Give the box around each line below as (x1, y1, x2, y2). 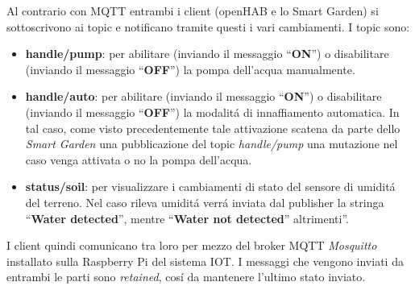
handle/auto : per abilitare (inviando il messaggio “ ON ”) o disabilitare (25, 88, 382, 105)
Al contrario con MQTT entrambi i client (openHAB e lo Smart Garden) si (6, 2, 379, 19)
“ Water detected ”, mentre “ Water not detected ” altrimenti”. (25, 209, 349, 226)
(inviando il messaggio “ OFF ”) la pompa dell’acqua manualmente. (25, 60, 355, 77)
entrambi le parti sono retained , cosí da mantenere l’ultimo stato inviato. (6, 268, 366, 285)
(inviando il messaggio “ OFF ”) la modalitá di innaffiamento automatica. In (25, 103, 400, 120)
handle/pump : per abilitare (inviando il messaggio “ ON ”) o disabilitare (25, 45, 389, 62)
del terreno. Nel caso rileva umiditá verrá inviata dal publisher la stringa (25, 193, 384, 210)
